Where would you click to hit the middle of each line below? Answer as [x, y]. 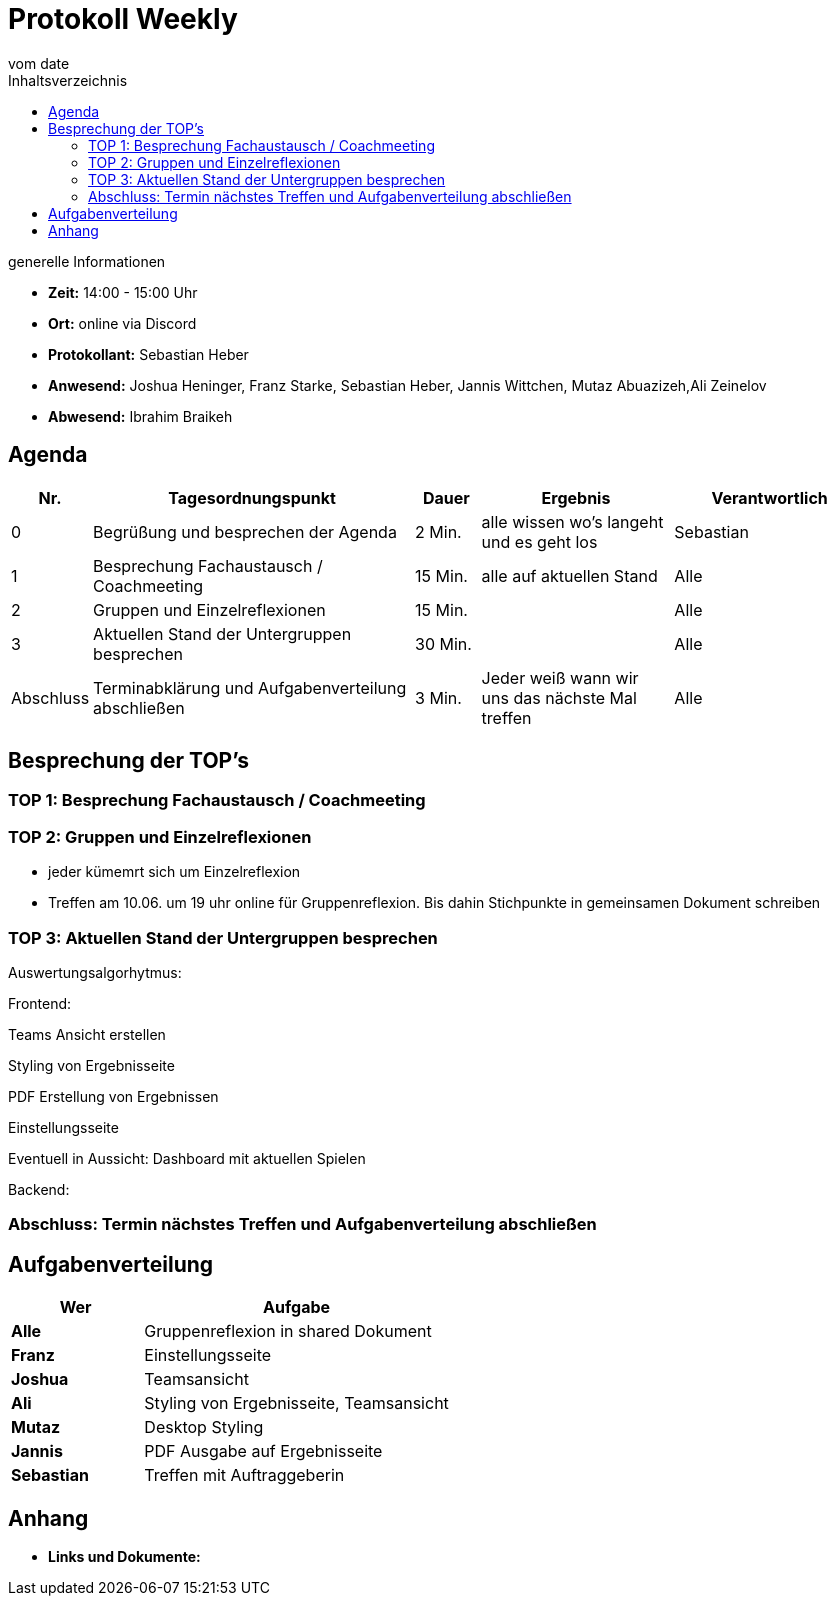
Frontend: [40, 1003]
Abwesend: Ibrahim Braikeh [140, 416]
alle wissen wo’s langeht [572, 521]
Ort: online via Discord [122, 323]
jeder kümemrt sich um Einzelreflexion [174, 872]
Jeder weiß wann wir [560, 677]
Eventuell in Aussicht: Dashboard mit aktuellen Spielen [187, 1158]
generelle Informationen [87, 261]
